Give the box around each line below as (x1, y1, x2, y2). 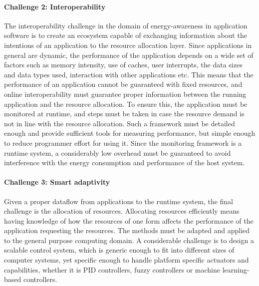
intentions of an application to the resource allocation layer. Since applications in (4, 39, 252, 50)
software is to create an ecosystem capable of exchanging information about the (4, 30, 247, 40)
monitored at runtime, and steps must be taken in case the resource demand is (4, 108, 245, 119)
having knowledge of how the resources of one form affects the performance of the (4, 215, 254, 226)
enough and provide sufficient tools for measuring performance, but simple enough (4, 128, 256, 138)
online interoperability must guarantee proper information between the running (4, 88, 247, 99)
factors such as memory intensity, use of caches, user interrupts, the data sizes (4, 59, 243, 70)
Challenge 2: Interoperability (4, 1, 106, 11)
